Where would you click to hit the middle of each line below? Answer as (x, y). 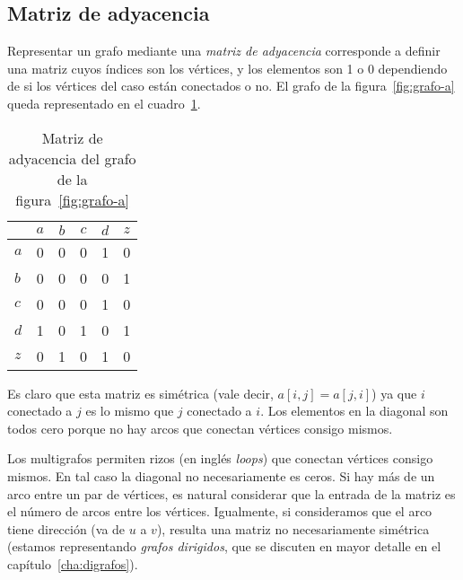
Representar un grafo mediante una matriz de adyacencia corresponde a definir (224, 51)
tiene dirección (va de (66, 528)
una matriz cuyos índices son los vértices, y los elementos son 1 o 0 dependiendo (227, 68)
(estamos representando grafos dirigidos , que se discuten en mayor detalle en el (224, 546)
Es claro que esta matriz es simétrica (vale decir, (140, 393)
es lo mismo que (130, 411)
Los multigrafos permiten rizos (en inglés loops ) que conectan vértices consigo (220, 458)
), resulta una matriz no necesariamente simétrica (293, 528)
